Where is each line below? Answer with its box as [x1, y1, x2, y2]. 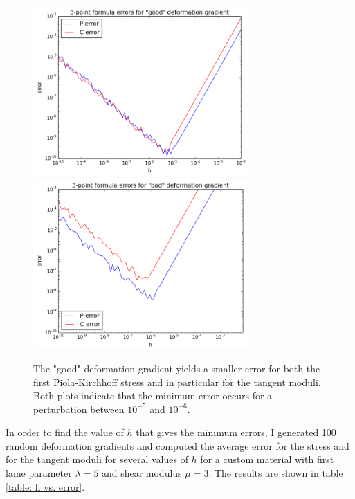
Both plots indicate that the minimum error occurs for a [33, 388, 273, 403]
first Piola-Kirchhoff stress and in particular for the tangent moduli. [33, 374, 321, 389]
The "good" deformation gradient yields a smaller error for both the [33, 361, 320, 375]
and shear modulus [101, 466, 182, 480]
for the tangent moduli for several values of [6, 452, 188, 466]
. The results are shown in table [208, 466, 343, 480]
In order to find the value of [6, 425, 124, 439]
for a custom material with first [200, 452, 334, 466]
